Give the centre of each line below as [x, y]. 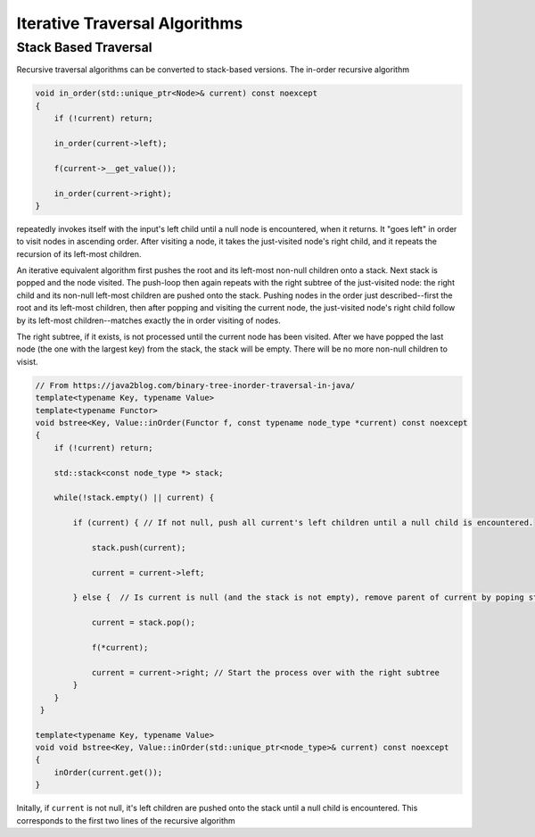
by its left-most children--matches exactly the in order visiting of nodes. [148, 320]
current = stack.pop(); [144, 623]
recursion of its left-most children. [79, 253]
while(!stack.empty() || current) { [134, 498]
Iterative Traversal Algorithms [130, 23]
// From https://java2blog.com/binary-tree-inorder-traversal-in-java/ [195, 385]
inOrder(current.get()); [108, 772]
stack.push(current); [139, 547]
